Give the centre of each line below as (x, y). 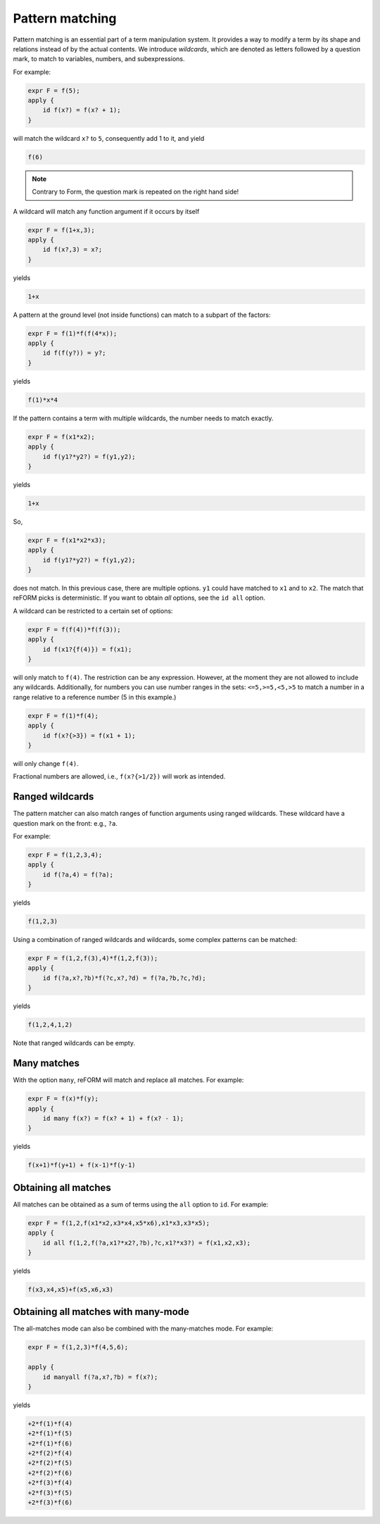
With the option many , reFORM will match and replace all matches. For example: (128, 1080)
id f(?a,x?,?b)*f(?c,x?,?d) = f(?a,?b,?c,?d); (125, 978)
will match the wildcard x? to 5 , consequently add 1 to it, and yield (109, 138)
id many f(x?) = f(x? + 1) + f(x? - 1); (113, 1118)
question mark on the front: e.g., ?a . (65, 823)
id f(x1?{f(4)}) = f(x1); (87, 649)
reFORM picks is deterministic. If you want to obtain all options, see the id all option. (139, 598)
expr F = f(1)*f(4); (63, 716)
